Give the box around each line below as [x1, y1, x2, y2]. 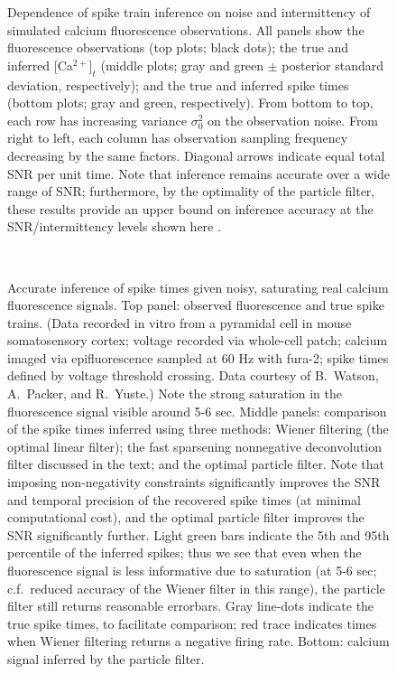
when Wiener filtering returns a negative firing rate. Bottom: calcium [7, 632, 390, 651]
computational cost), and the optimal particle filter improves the [7, 508, 365, 527]
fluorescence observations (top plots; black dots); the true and [7, 38, 349, 57]
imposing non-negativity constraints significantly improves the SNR [7, 473, 381, 491]
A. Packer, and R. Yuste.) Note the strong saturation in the [7, 384, 342, 403]
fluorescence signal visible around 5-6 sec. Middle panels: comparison [7, 401, 387, 420]
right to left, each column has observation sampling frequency [7, 128, 348, 147]
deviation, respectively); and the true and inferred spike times [7, 75, 349, 94]
